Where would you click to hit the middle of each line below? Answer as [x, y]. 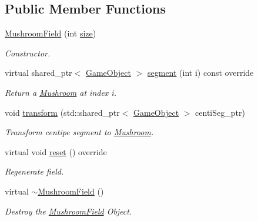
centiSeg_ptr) [220, 112]
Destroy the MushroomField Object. [68, 211]
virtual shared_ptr [38, 73]
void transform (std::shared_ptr [62, 112]
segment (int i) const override [201, 73]
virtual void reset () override [56, 151]
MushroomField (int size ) [51, 33]
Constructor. [28, 53]
